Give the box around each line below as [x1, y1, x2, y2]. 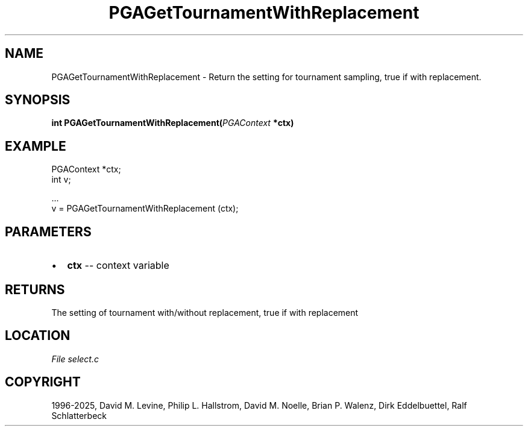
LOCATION [5, 328, 71, 344]
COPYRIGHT [5, 374, 81, 390]
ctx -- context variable [67, 259, 169, 272]
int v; [51, 174, 71, 185]
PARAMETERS [5, 224, 92, 239]
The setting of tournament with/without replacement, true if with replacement [51, 307, 359, 318]
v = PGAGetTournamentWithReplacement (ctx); [51, 203, 239, 214]
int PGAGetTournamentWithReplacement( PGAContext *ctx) [51, 118, 294, 128]
